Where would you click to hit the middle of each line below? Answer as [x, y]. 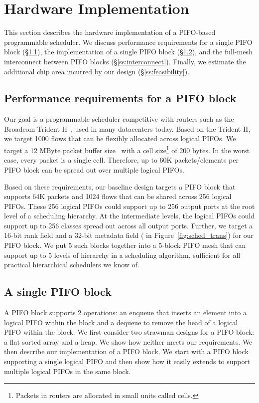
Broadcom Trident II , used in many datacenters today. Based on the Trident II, [127, 128]
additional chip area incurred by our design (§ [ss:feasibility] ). [97, 71]
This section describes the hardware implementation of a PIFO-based [110, 32]
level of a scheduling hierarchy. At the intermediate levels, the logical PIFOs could [129, 216]
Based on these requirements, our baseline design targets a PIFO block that [120, 186]
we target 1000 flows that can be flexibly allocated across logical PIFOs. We [120, 138]
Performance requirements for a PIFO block [120, 98]
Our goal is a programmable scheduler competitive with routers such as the [119, 119]
